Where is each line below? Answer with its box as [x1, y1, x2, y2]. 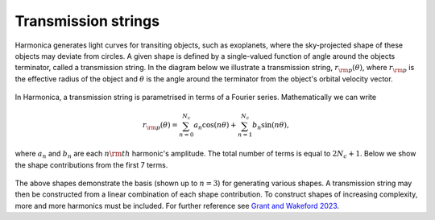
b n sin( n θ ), [252, 121, 289, 132]
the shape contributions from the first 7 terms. [14, 160, 168, 169]
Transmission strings [14, 12, 160, 30]
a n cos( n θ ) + [193, 121, 237, 132]
